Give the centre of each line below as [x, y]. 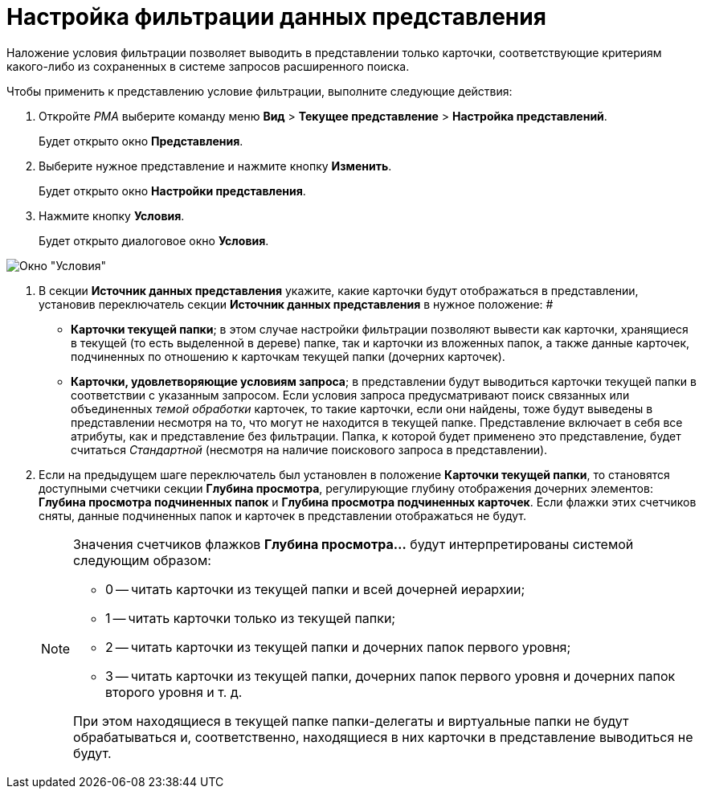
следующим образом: [142, 560]
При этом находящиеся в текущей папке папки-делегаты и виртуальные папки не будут [351, 721]
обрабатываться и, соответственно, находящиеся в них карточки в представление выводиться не [383, 737]
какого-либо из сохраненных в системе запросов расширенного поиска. [208, 66]
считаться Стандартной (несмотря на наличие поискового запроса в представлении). [309, 449]
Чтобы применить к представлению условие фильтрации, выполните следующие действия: [260, 91]
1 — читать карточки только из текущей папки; [251, 618]
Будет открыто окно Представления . [141, 141]
